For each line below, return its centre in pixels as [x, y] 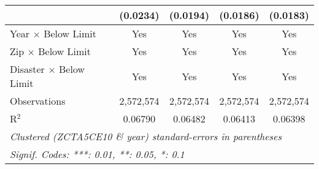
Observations [38, 101]
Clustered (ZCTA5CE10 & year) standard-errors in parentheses [146, 136]
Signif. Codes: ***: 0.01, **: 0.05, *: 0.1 [97, 154]
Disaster [27, 69]
